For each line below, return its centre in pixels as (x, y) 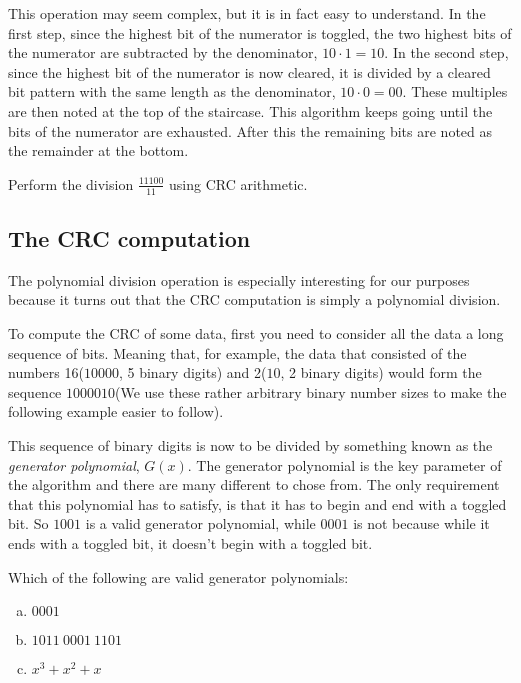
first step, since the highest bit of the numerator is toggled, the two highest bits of (260, 32)
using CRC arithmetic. (238, 183)
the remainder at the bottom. (98, 150)
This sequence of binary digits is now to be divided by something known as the (250, 444)
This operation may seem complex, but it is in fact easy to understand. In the (247, 13)
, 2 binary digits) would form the (381, 372)
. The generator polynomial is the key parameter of (344, 464)
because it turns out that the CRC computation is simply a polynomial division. (254, 299)
